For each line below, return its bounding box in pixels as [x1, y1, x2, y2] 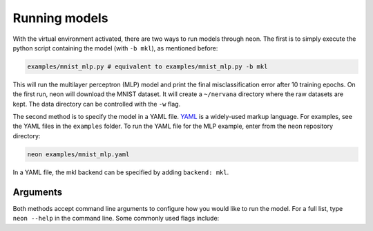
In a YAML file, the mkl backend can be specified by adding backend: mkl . [12, 168, 229, 176]
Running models [12, 10, 108, 26]
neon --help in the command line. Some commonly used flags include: [12, 214, 220, 223]
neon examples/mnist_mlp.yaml [27, 150, 130, 158]
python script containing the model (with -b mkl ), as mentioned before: [12, 44, 218, 52]
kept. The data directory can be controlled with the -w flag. [12, 100, 181, 108]
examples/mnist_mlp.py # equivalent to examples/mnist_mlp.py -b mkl [27, 62, 268, 71]
